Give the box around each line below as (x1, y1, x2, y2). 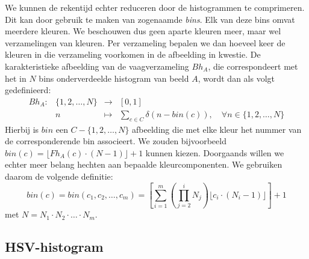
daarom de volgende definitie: (5, 169, 113, 182)
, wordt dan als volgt (198, 72, 275, 84)
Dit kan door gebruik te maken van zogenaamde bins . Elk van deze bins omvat (5, 13, 295, 25)
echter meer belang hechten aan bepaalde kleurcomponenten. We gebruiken (5, 158, 282, 171)
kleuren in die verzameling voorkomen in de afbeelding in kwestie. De (5, 48, 261, 61)
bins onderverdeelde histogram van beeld (39, 72, 189, 84)
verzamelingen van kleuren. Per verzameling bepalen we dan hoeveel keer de (5, 36, 286, 49)
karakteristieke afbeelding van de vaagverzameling (5, 59, 189, 72)
